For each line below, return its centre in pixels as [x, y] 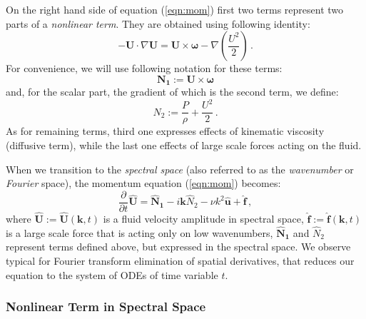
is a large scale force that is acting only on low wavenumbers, [139, 232]
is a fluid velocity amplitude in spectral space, [203, 219]
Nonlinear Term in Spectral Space [106, 307]
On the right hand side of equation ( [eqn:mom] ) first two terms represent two [175, 9]
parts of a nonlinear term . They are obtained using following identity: [158, 23]
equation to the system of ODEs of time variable [112, 274]
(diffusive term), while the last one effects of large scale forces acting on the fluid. [184, 145]
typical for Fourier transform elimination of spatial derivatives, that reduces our [180, 261]
